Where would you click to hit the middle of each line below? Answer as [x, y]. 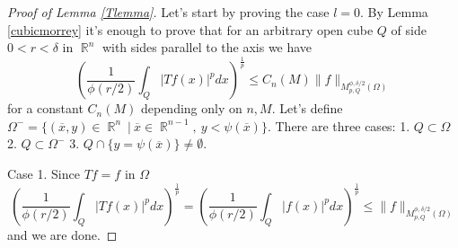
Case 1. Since [44, 173]
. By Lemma [394, 12]
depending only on [191, 108]
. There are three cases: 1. [339, 125]
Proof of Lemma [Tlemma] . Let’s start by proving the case [168, 12]
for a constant [45, 108]
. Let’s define [307, 108]
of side [409, 29]
